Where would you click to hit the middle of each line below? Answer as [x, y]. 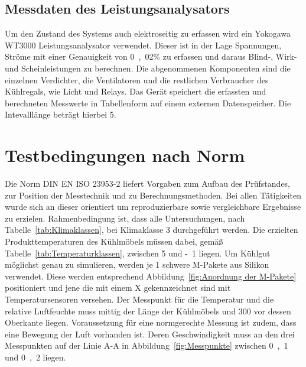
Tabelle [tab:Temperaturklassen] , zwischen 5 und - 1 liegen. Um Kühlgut [138, 253]
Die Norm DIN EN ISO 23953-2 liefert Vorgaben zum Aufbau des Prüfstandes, [148, 183]
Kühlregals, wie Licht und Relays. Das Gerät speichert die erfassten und [136, 91]
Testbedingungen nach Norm [125, 155]
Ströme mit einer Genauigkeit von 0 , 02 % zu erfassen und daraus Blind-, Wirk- [151, 56]
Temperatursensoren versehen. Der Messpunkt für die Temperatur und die [139, 299]
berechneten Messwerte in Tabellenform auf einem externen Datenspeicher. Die [148, 103]
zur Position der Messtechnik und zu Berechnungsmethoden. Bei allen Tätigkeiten [153, 195]
